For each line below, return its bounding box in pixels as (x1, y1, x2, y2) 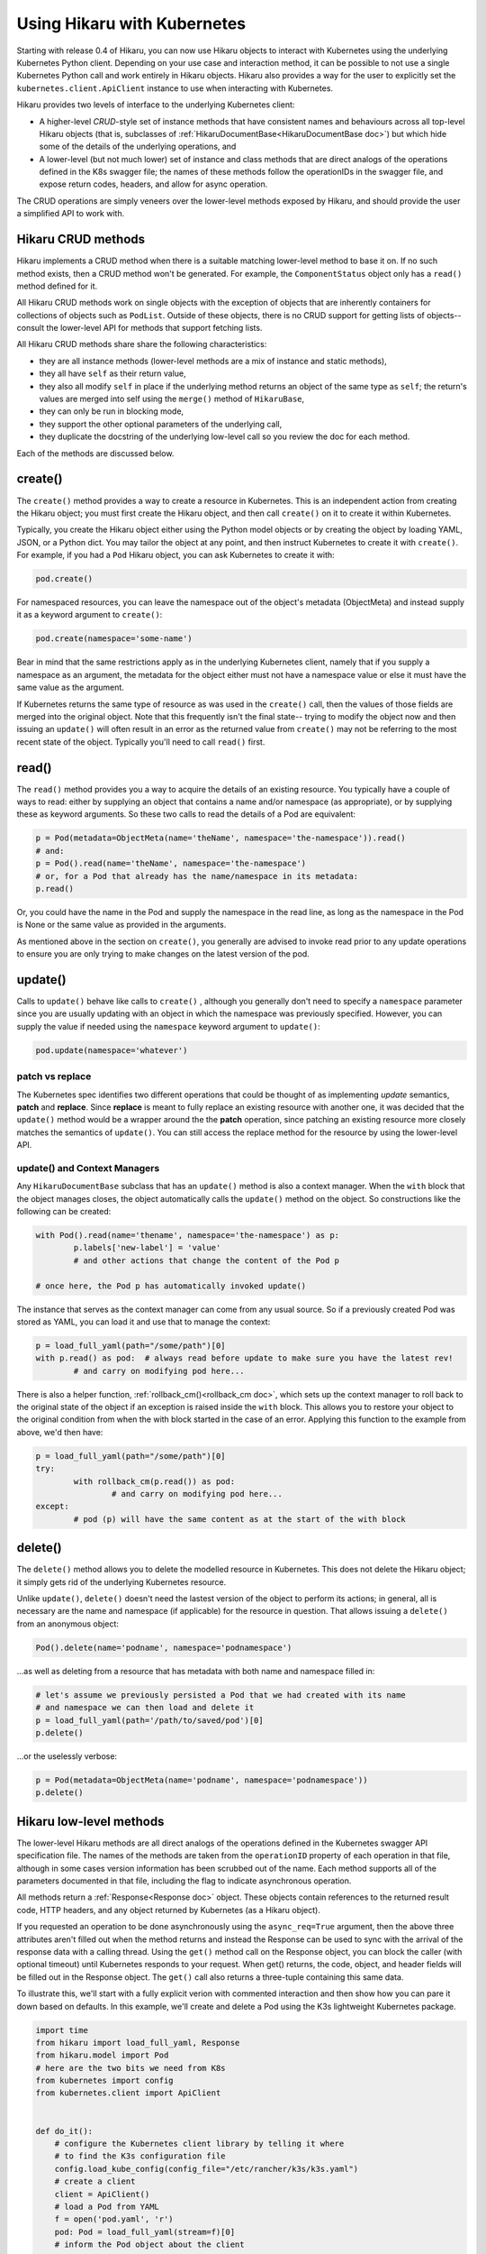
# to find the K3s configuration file (54, 2151, 226, 2161)
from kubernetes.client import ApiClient (35, 2088, 221, 2098)
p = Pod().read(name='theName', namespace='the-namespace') (35, 858, 307, 869)
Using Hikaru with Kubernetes (16, 14, 247, 33)
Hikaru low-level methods (16, 1813, 165, 1829)
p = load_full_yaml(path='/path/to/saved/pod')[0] (35, 1715, 265, 1726)
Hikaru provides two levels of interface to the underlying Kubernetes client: (16, 99, 295, 110)
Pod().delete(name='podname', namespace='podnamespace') (35, 1642, 292, 1653)
